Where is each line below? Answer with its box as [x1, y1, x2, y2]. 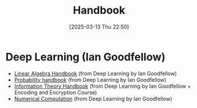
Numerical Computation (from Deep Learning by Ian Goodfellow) [14, 95, 173, 102]
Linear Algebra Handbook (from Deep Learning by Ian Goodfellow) [14, 69, 177, 77]
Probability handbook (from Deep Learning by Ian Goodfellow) [14, 76, 167, 83]
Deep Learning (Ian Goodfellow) [5, 50, 166, 63]
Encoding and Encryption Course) [14, 88, 97, 96]
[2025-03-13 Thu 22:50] [69, 23, 129, 30]
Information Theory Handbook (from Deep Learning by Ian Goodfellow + [14, 82, 191, 90]
